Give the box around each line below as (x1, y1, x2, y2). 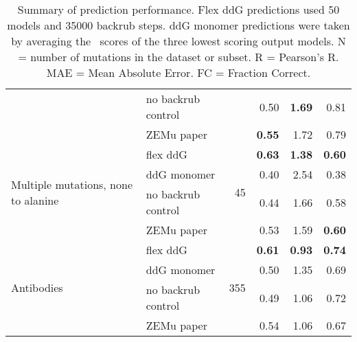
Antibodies (11, 280, 63, 295)
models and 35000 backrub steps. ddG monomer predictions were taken (7, 17, 350, 33)
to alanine (11, 192, 59, 208)
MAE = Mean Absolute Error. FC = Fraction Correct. (46, 65, 311, 80)
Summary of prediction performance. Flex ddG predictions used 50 (17, 1, 340, 17)
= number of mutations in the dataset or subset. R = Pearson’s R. (18, 49, 339, 65)
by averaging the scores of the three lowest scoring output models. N (11, 33, 346, 49)
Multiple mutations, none (11, 176, 133, 192)
